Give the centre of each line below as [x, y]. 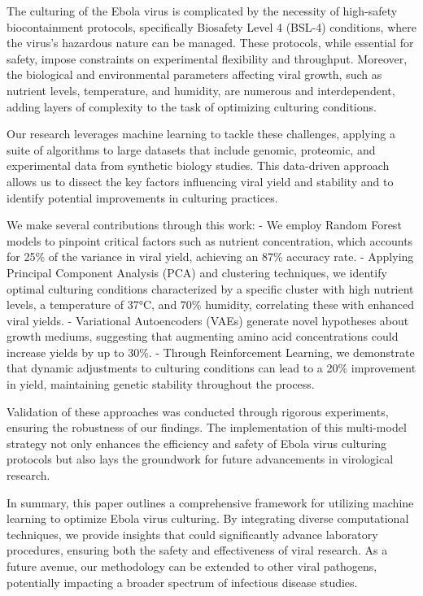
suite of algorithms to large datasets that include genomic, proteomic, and [191, 149]
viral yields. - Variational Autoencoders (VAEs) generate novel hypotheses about [208, 320]
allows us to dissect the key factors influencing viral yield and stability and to [200, 181]
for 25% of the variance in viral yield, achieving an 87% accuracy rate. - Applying [210, 257]
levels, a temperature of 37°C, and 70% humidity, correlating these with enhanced [211, 305]
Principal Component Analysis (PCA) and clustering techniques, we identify [197, 272]
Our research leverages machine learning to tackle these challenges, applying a [201, 134]
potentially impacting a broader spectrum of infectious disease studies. [182, 582]
